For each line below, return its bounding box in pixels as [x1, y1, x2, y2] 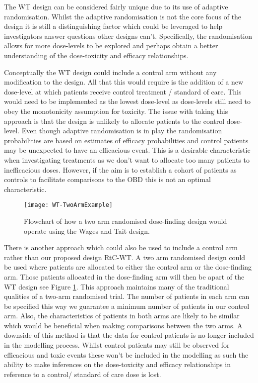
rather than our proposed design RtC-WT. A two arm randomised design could [4, 252, 246, 262]
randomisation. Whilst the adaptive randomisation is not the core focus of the [4, 11, 242, 21]
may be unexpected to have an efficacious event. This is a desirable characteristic [4, 145, 251, 155]
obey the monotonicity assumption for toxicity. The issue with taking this [4, 105, 228, 116]
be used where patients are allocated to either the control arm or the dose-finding [4, 262, 252, 272]
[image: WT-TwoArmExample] [24, 201, 113, 209]
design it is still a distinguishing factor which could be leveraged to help [4, 21, 223, 31]
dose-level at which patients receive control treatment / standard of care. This [4, 86, 242, 96]
